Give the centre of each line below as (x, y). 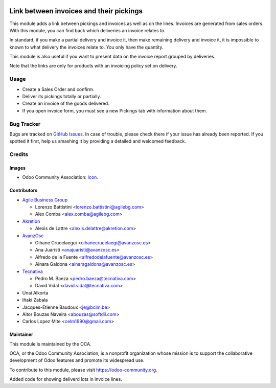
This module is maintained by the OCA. (50, 344)
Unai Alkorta (35, 293)
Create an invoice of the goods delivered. (66, 104)
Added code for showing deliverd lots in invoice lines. (66, 379)
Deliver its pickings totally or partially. (62, 96)
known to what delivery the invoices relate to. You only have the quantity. (86, 47)
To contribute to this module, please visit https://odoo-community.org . (84, 370)
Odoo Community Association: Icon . (60, 177)
